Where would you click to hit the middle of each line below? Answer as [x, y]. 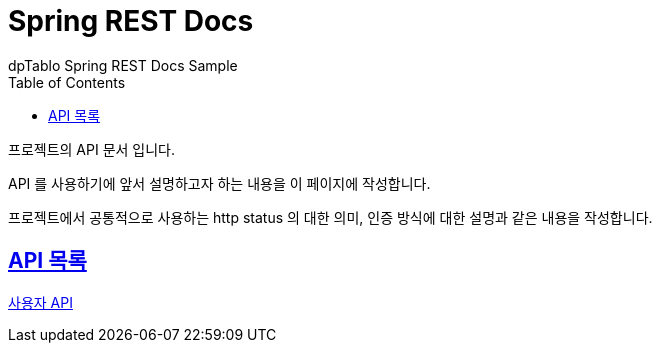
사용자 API [40, 302]
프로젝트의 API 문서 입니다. [92, 149]
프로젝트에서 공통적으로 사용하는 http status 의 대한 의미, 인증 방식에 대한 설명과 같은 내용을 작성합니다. [330, 217]
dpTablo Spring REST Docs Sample [123, 65]
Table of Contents [67, 82]
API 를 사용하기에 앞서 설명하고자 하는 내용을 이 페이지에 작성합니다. [219, 183]
